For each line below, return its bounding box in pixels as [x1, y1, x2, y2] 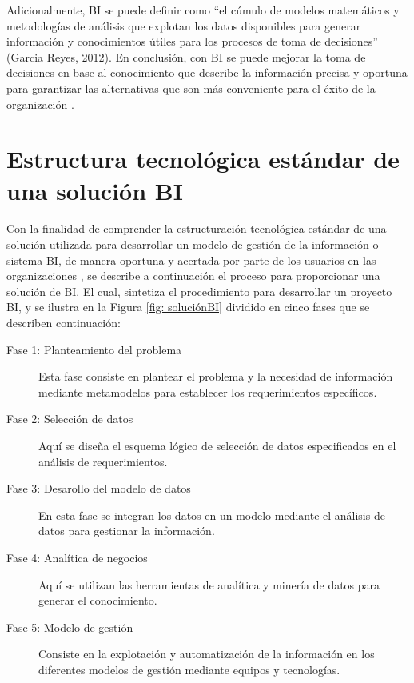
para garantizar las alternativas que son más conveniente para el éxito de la [6, 79, 376, 96]
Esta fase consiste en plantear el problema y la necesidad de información [38, 368, 393, 385]
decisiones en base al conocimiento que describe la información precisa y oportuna [6, 64, 408, 81]
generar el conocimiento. [38, 592, 157, 609]
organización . [6, 95, 74, 112]
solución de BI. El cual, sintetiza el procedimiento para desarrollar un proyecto [6, 282, 392, 299]
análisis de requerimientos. [38, 453, 168, 469]
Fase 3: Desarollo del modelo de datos [6, 480, 191, 497]
